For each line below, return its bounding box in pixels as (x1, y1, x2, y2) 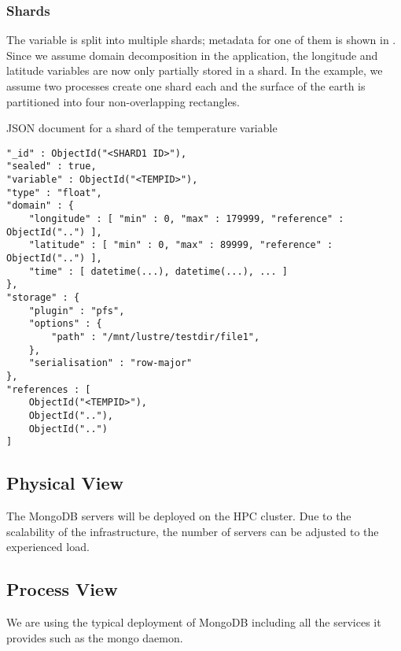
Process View (6, 577, 118, 601)
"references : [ (6, 383, 91, 395)
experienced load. (6, 538, 90, 555)
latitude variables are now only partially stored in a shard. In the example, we (6, 62, 383, 79)
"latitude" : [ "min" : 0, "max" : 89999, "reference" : (28, 239, 333, 251)
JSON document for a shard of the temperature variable (6, 120, 278, 136)
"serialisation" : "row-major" (28, 357, 193, 369)
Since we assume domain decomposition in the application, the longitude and (6, 46, 378, 63)
